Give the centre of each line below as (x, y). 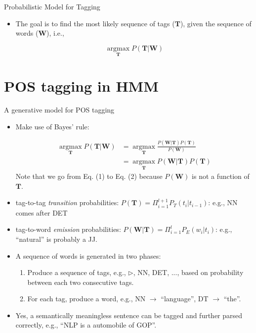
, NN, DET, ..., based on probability (188, 272)
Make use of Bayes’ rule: (52, 126)
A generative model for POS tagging (59, 110)
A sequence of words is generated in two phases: (88, 255)
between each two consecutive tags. (81, 282)
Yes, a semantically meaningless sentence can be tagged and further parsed (129, 315)
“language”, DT (185, 299)
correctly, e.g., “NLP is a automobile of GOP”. (86, 325)
